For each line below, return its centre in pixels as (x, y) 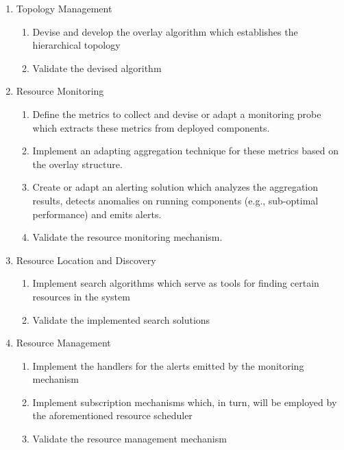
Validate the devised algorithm (97, 68)
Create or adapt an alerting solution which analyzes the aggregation (175, 187)
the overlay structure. (77, 164)
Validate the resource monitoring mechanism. (127, 237)
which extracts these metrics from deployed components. (151, 127)
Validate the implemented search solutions (121, 319)
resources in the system (81, 296)
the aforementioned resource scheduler (112, 415)
